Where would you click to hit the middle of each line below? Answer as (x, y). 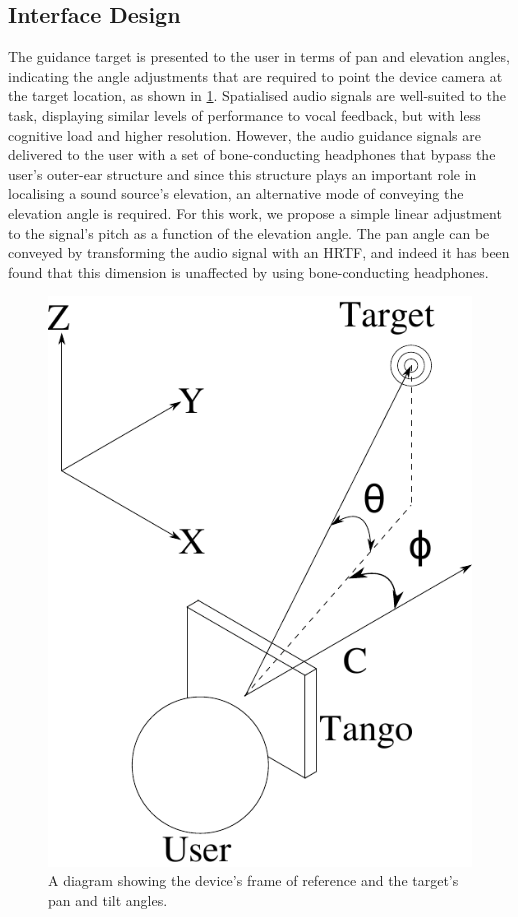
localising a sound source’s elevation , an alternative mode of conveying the (236, 193)
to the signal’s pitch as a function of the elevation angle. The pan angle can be (249, 232)
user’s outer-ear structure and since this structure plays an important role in (242, 173)
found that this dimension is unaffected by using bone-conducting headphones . (248, 271)
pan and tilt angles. (108, 899)
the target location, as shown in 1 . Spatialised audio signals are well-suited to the (257, 95)
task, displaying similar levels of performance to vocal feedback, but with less (244, 114)
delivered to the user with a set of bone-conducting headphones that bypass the (252, 154)
